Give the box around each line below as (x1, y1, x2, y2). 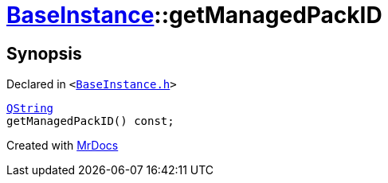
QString (6, 102, 54, 115)
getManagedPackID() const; (6, 115, 174, 128)
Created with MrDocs (6, 138, 119, 153)
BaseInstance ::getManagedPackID (6, 2, 382, 29)
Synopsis (6, 43, 82, 64)
